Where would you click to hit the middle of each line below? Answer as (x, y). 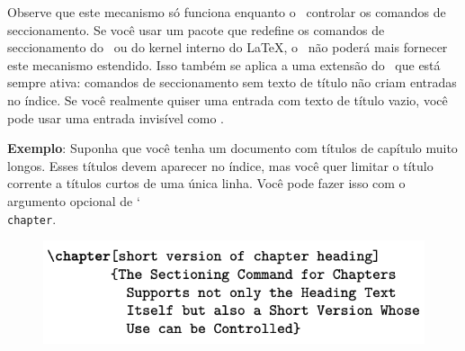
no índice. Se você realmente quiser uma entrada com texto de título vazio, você (228, 99)
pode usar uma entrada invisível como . (116, 117)
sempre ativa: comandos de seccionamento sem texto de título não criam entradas (232, 82)
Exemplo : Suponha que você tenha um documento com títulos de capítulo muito (232, 148)
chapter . (32, 218)
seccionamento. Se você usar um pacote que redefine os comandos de (196, 29)
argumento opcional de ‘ (74, 200)
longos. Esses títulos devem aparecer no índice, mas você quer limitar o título (220, 165)
